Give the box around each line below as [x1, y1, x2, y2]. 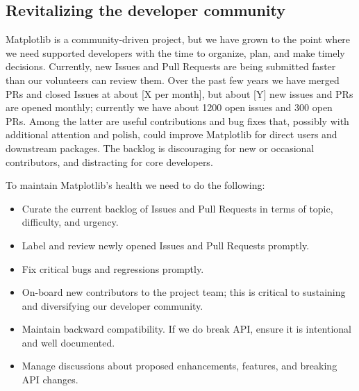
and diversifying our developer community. [22, 298, 203, 313]
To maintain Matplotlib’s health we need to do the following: [6, 178, 265, 192]
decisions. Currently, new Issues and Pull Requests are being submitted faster [6, 59, 336, 74]
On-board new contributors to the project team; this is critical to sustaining [22, 285, 346, 299]
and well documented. [22, 335, 115, 349]
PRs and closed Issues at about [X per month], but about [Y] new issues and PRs [6, 86, 353, 101]
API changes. [22, 372, 78, 387]
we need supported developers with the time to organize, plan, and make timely [6, 45, 345, 60]
